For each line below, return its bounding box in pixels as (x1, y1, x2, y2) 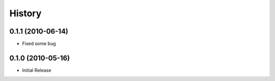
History (9, 8, 42, 19)
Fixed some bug (22, 41, 56, 47)
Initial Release (22, 67, 51, 73)
